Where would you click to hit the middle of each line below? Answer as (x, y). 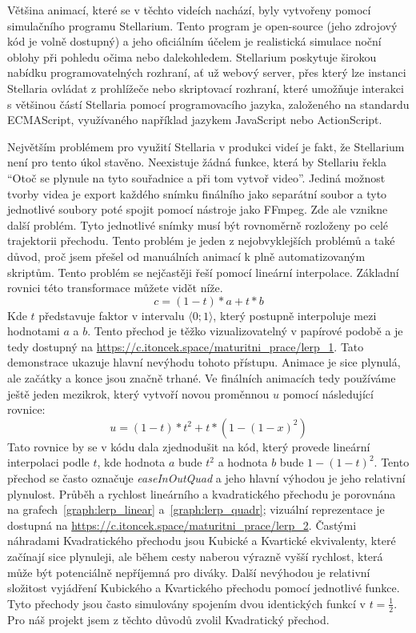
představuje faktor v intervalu (112, 315)
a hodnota (243, 462)
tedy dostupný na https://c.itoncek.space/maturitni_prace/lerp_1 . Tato (186, 346)
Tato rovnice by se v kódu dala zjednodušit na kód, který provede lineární (189, 446)
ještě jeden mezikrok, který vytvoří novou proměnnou (138, 393)
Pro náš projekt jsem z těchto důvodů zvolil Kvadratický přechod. (168, 619)
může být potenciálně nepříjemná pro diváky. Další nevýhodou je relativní (189, 572)
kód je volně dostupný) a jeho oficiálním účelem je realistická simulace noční (194, 41)
